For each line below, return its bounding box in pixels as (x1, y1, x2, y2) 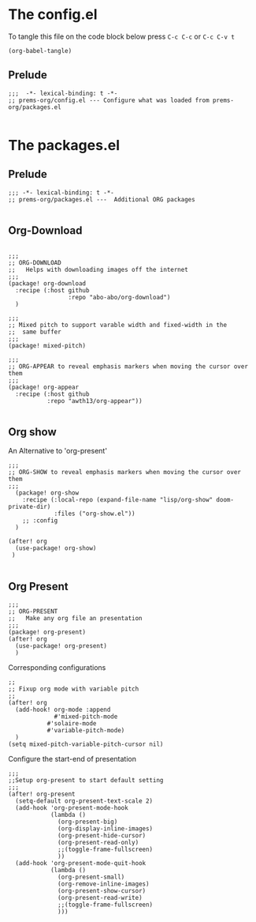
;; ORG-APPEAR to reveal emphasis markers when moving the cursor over (8, 362, 248, 371)
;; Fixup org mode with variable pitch (8, 685, 139, 693)
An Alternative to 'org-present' (8, 446, 108, 456)
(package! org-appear (8, 383, 80, 391)
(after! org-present (8, 790, 76, 799)
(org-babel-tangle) (8, 47, 72, 55)
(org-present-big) (58, 818, 118, 826)
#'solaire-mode (46, 720, 97, 728)
